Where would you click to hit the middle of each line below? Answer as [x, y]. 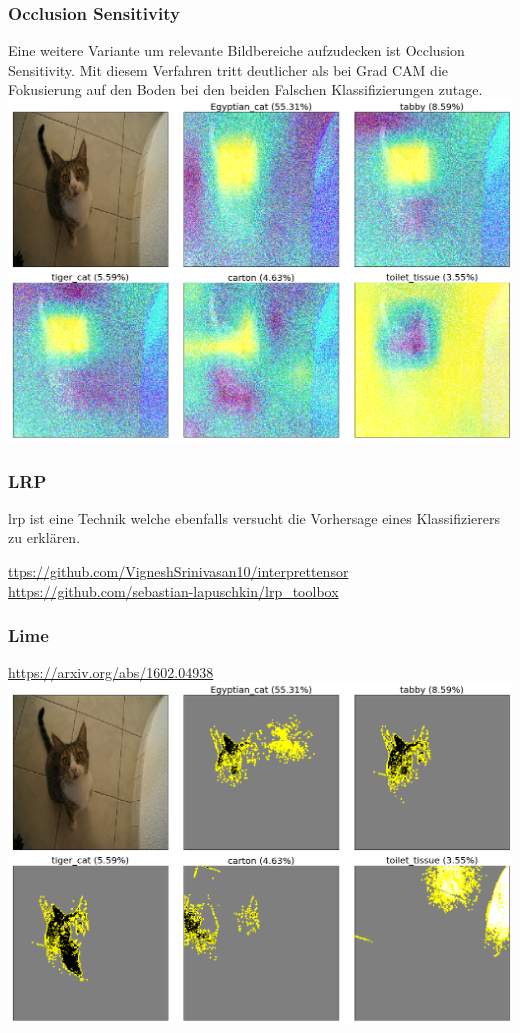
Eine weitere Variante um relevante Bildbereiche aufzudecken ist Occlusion [236, 50]
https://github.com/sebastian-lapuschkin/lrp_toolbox [173, 590]
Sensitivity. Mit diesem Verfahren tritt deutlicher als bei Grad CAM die [228, 69]
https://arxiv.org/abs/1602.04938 [111, 672]
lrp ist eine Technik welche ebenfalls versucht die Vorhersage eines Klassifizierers [254, 517]
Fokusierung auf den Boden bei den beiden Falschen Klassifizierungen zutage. [245, 89]
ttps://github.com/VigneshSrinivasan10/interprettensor [178, 571]
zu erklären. [44, 537]
